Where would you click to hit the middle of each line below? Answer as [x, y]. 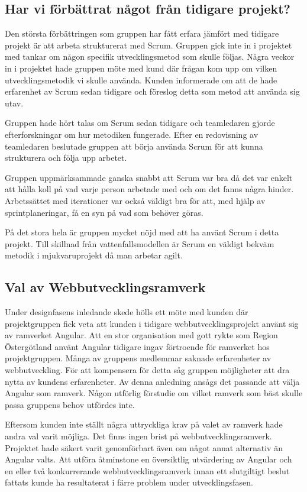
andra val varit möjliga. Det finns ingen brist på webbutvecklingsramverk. [138, 436]
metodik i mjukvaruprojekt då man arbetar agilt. [94, 255]
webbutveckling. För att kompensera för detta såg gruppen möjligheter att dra [147, 370]
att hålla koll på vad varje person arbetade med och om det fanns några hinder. [149, 189]
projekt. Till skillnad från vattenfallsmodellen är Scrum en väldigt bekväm [140, 243]
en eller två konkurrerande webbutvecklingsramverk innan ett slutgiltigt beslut [147, 470]
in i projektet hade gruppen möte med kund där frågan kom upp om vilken [141, 68]
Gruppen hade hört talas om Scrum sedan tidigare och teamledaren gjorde [140, 123]
